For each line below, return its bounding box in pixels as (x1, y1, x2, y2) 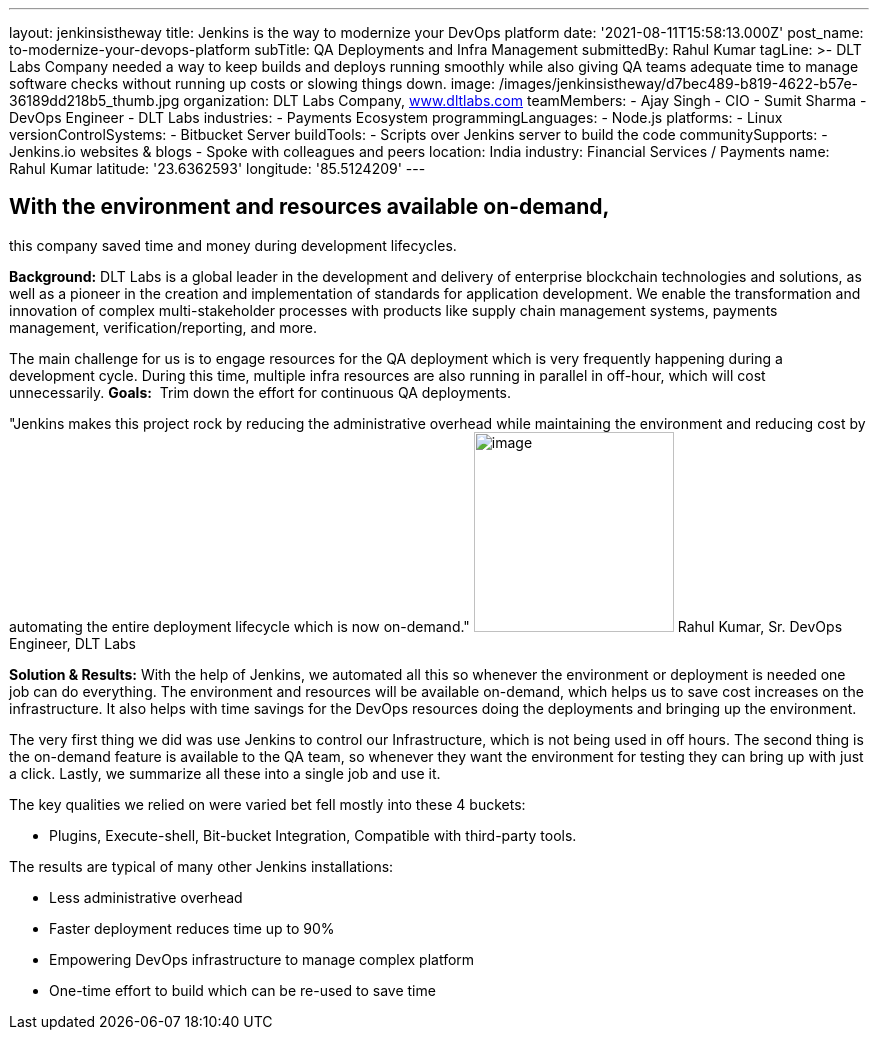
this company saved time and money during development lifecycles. (9, 236, 457, 254)
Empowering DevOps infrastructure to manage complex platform (49, 950, 475, 968)
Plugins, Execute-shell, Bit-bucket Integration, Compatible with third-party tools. (49, 826, 577, 844)
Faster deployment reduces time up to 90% (49, 919, 335, 937)
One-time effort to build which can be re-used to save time (49, 981, 436, 999)
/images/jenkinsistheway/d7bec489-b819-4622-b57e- (498, 75, 859, 92)
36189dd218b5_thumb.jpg (9, 92, 180, 109)
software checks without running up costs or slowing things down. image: (9, 75, 496, 92)
